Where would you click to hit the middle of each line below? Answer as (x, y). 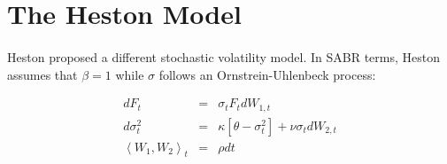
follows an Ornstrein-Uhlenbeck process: (267, 74)
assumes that (42, 74)
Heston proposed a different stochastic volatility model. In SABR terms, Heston (223, 56)
